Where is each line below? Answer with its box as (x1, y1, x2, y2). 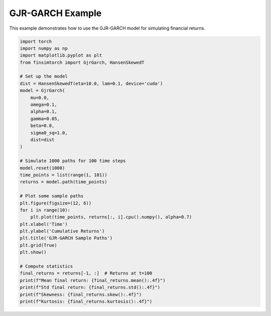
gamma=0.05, (30, 116, 60, 122)
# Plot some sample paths (20, 193, 84, 199)
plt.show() (20, 249, 47, 255)
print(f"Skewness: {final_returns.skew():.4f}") (20, 291, 142, 297)
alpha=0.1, (30, 109, 57, 115)
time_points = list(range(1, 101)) (20, 172, 107, 178)
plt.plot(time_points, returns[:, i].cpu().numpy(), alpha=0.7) (30, 214, 192, 220)
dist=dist (30, 137, 55, 143)
